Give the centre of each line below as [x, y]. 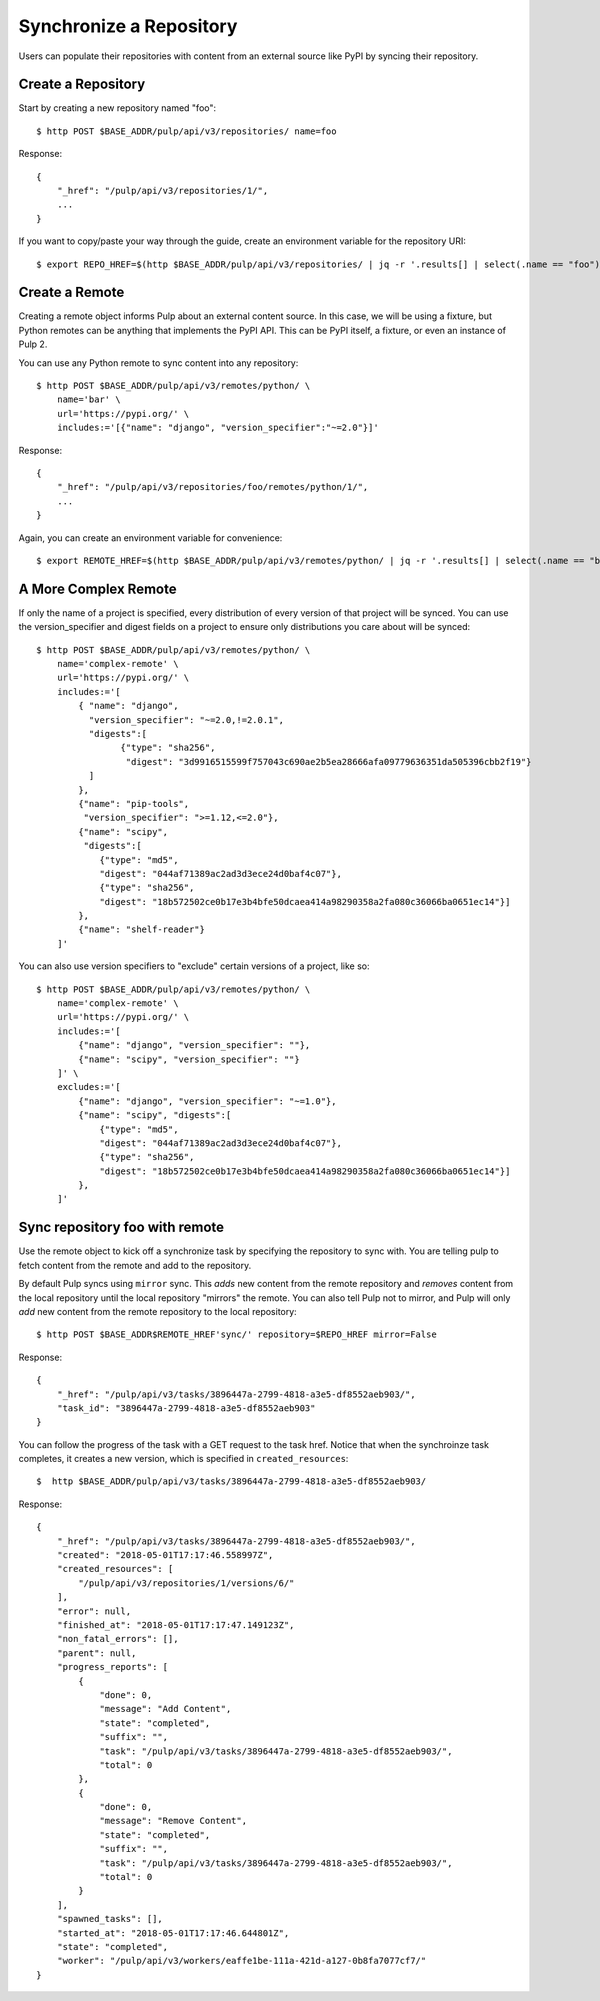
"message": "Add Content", [165, 1709]
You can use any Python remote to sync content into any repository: [158, 362]
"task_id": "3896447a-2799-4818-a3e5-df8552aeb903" [186, 1408]
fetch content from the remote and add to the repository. [135, 1265]
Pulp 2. [33, 344]
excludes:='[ [88, 1087]
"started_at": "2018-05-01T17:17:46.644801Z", [173, 1933]
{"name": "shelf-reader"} [141, 929]
